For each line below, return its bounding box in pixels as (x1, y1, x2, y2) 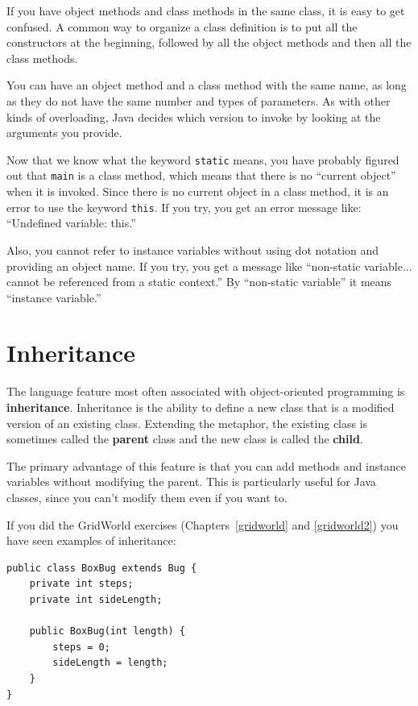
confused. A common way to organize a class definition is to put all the (6, 18, 358, 35)
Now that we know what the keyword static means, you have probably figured (6, 151, 399, 168)
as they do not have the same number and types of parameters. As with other (6, 92, 391, 109)
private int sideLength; (29, 593, 163, 605)
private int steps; (29, 578, 134, 590)
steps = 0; (52, 641, 110, 653)
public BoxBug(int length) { (29, 625, 185, 637)
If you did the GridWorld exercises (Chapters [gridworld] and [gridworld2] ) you (6, 516, 399, 533)
